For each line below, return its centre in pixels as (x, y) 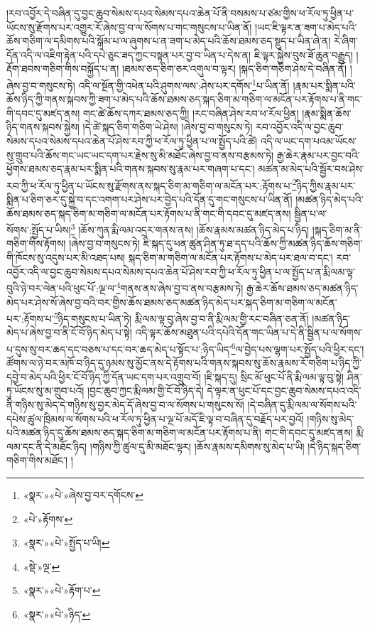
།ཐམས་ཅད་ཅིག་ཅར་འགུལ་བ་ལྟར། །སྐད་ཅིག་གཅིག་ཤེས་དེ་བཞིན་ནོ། (235, 69)
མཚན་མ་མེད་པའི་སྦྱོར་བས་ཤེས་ (311, 169)
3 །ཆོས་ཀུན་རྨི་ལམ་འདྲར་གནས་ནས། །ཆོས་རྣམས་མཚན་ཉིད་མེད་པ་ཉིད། (190, 229)
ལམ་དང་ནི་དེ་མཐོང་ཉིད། (47, 446)
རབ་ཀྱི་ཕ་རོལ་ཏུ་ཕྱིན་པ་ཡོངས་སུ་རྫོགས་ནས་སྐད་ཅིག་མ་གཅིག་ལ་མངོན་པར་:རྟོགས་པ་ (149, 185)
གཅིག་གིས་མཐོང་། (37, 460)
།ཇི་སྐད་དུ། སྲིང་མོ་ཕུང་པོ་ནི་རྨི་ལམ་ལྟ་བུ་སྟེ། (274, 376)
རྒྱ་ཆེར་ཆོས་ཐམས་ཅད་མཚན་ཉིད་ (303, 287)
